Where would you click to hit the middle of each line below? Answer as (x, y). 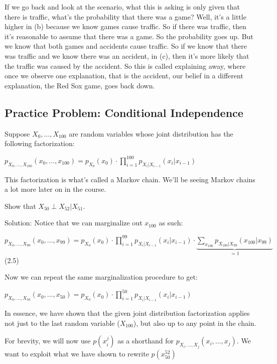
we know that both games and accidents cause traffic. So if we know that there (126, 46)
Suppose (17, 133)
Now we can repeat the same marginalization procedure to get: (101, 277)
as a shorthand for (146, 341)
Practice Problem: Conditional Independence (124, 112)
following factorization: (40, 143)
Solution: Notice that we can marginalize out (74, 223)
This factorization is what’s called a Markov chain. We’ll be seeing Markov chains (130, 179)
